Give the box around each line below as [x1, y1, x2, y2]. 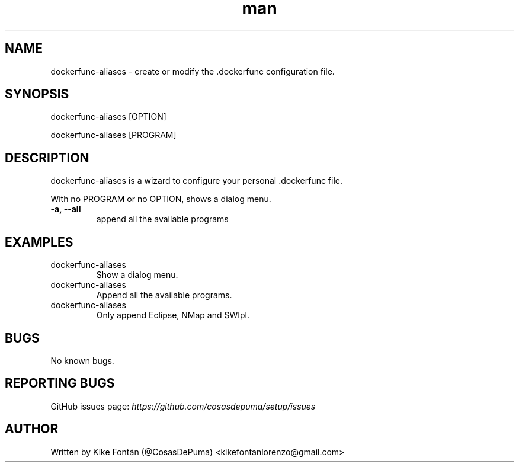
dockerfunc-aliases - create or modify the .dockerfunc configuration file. [50, 66, 335, 76]
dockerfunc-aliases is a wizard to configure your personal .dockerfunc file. [50, 175, 343, 186]
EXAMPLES [5, 234, 73, 250]
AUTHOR [5, 421, 59, 437]
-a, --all [50, 204, 81, 215]
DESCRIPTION [5, 150, 89, 165]
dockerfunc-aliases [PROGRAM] [50, 130, 177, 140]
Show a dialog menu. [96, 270, 178, 280]
